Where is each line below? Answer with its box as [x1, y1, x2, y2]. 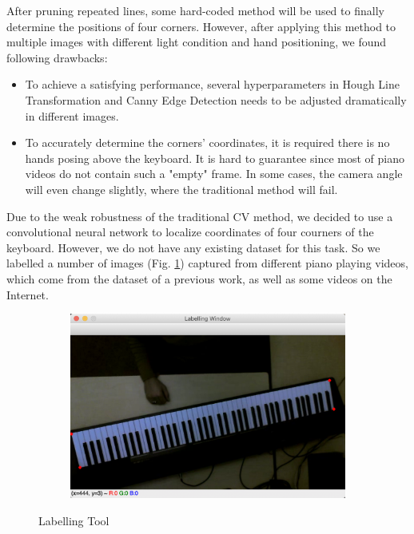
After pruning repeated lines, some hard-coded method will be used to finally [6, 2, 384, 18]
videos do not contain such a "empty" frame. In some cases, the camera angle [25, 165, 403, 182]
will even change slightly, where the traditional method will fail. [25, 180, 338, 197]
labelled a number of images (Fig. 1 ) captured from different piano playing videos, [6, 255, 408, 271]
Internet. [6, 286, 49, 303]
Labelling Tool [38, 512, 109, 528]
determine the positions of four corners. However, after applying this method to [6, 18, 396, 34]
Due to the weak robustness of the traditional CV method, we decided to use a [6, 208, 393, 224]
